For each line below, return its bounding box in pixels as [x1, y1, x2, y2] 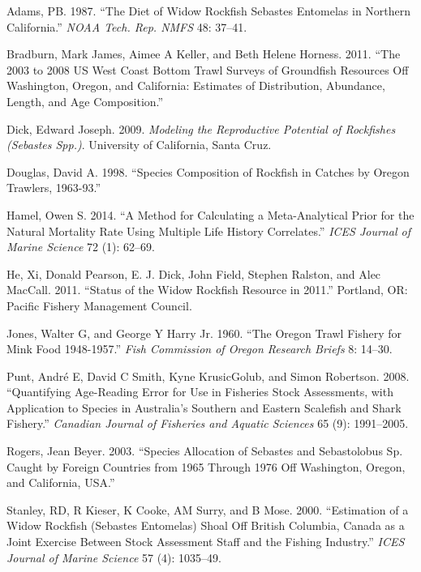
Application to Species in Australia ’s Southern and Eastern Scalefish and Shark [6, 399, 402, 416]
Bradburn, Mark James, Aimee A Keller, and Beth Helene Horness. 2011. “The [6, 45, 401, 62]
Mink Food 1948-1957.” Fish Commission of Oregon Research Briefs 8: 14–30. [6, 340, 393, 357]
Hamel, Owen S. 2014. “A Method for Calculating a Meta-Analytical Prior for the [6, 206, 415, 223]
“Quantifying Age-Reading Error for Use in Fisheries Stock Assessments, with [6, 383, 393, 400]
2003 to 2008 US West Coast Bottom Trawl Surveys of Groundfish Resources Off [6, 61, 409, 78]
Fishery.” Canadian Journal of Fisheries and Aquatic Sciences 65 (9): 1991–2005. [6, 415, 409, 432]
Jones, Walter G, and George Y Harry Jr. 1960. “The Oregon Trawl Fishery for [6, 324, 402, 341]
